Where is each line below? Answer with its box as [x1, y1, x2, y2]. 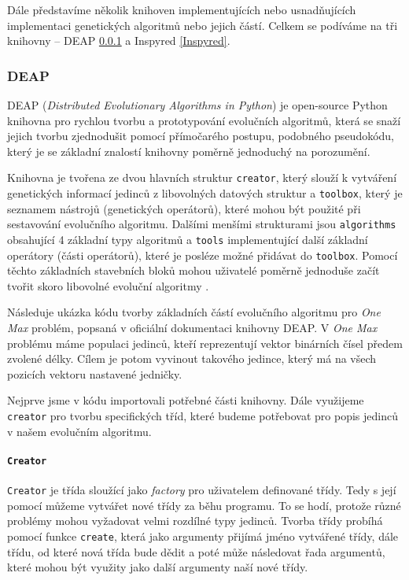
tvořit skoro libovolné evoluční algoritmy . [7, 277, 209, 294]
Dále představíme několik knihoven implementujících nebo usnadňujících [7, 2, 356, 17]
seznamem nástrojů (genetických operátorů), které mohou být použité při [7, 200, 361, 216]
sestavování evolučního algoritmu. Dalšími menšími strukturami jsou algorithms [7, 216, 396, 232]
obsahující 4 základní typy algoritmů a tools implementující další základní [7, 231, 368, 247]
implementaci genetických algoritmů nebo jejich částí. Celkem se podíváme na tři [7, 17, 398, 33]
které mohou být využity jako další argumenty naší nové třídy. [7, 559, 308, 575]
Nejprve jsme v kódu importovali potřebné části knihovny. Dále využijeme [7, 392, 364, 408]
